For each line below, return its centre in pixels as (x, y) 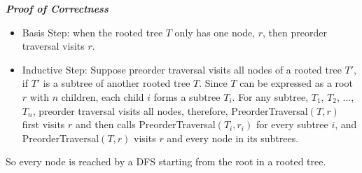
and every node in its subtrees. (233, 138)
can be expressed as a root (296, 83)
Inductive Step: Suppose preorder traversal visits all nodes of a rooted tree (182, 69)
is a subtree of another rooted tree (117, 83)
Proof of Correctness (57, 8)
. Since (213, 83)
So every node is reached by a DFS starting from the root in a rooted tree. (166, 161)
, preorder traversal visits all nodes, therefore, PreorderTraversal (170, 110)
